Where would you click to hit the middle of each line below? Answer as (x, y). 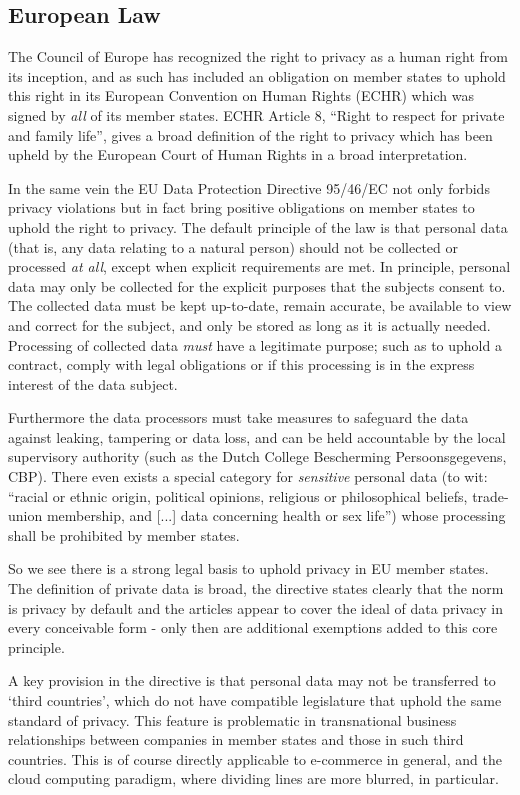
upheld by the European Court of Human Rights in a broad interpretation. (238, 154)
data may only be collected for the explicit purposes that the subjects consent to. (257, 285)
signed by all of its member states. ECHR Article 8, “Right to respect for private (256, 114)
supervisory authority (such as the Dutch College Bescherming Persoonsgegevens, (257, 456)
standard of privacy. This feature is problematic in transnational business (232, 719)
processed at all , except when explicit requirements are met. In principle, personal (259, 266)
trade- (490, 495)
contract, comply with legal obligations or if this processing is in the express (241, 364)
